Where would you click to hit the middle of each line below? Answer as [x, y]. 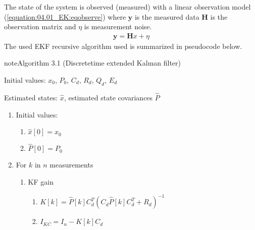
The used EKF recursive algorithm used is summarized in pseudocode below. [123, 46]
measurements [71, 165]
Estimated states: [31, 98]
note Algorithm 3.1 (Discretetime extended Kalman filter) [93, 63]
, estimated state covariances [108, 98]
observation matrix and [40, 26]
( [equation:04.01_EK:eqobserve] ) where [65, 16]
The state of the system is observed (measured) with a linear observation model [127, 7]
